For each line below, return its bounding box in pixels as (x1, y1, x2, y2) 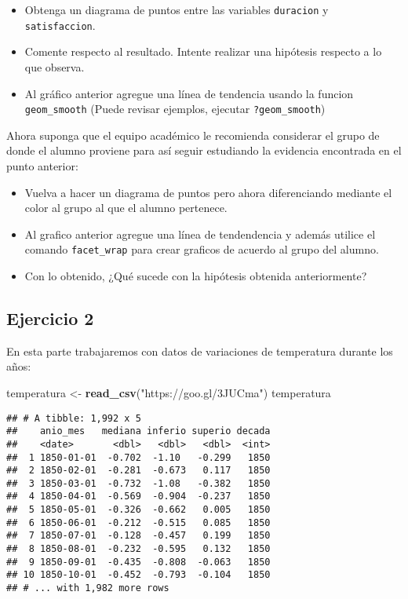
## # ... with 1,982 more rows (6, 583, 169, 594)
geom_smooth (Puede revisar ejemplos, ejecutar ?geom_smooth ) (24, 100, 326, 117)
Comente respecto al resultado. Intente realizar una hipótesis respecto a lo (24, 43, 382, 60)
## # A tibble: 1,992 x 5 (6, 412, 141, 424)
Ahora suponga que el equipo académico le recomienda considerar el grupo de (6, 126, 380, 143)
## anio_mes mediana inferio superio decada (6, 426, 271, 437)
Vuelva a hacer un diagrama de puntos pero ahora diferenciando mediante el (24, 184, 392, 200)
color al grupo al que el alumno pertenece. (24, 199, 228, 216)
